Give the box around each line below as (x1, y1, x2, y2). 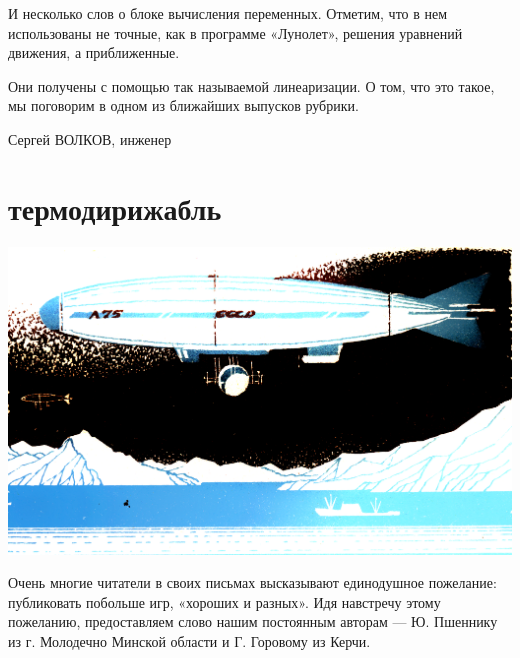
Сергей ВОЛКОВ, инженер (8, 128, 172, 149)
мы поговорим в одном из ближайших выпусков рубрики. (8, 95, 359, 116)
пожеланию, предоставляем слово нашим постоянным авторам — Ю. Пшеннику (8, 611, 498, 632)
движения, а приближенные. (8, 42, 180, 63)
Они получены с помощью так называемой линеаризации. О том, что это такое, (8, 75, 495, 96)
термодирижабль (8, 187, 222, 228)
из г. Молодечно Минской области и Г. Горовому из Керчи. (8, 630, 371, 651)
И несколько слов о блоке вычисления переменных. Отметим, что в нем (8, 3, 448, 23)
